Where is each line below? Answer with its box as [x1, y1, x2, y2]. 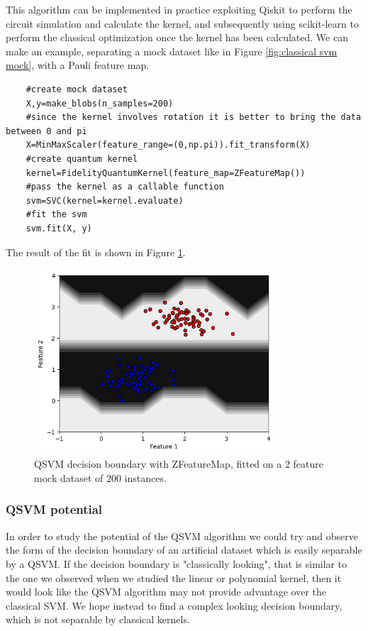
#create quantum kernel [26, 153, 138, 164]
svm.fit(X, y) [26, 223, 92, 234]
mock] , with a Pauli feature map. [6, 57, 150, 72]
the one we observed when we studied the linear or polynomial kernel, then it [6, 570, 342, 585]
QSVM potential [6, 500, 103, 518]
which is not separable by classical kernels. [6, 612, 190, 627]
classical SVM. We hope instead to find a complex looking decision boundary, [6, 598, 342, 613]
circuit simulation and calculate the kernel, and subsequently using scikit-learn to [6, 16, 359, 31]
